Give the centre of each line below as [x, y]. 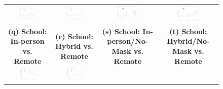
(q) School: [27, 31]
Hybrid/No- [188, 41]
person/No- [128, 41]
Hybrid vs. [74, 46]
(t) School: [188, 31]
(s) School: [121, 31]
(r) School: [74, 36]
